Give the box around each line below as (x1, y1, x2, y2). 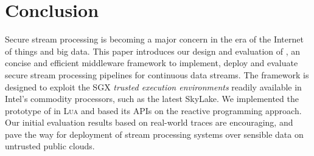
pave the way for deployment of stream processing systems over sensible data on (5, 127, 304, 140)
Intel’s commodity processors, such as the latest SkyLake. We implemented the (5, 92, 299, 105)
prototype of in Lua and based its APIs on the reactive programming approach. (5, 104, 302, 117)
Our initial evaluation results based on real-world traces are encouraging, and (5, 116, 293, 129)
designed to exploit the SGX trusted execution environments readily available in (5, 80, 302, 93)
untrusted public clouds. (5, 140, 95, 152)
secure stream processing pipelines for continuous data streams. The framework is (5, 68, 309, 81)
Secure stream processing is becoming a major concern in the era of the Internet (5, 33, 304, 46)
